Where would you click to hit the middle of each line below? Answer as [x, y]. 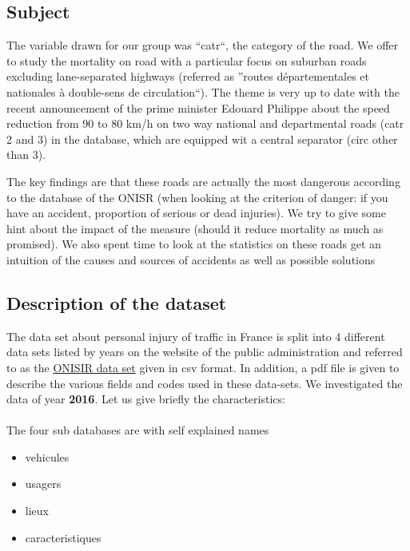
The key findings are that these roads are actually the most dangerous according [203, 181]
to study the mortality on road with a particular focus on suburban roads [187, 60]
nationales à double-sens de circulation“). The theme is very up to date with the [203, 91]
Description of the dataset [117, 302]
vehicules [47, 456]
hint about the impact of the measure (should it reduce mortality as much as [195, 228]
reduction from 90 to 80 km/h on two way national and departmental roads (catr [205, 123]
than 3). [26, 155]
